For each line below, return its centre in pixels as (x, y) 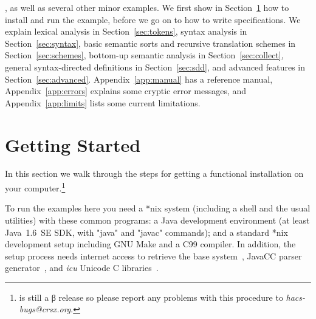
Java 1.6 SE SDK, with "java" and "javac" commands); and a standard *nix (146, 232)
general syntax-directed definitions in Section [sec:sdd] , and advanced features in (155, 67)
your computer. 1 (35, 187)
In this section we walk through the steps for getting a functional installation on (154, 173)
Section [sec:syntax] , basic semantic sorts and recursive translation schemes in (150, 43)
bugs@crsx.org (45, 309)
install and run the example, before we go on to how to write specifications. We (153, 19)
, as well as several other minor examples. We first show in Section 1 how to (147, 7)
